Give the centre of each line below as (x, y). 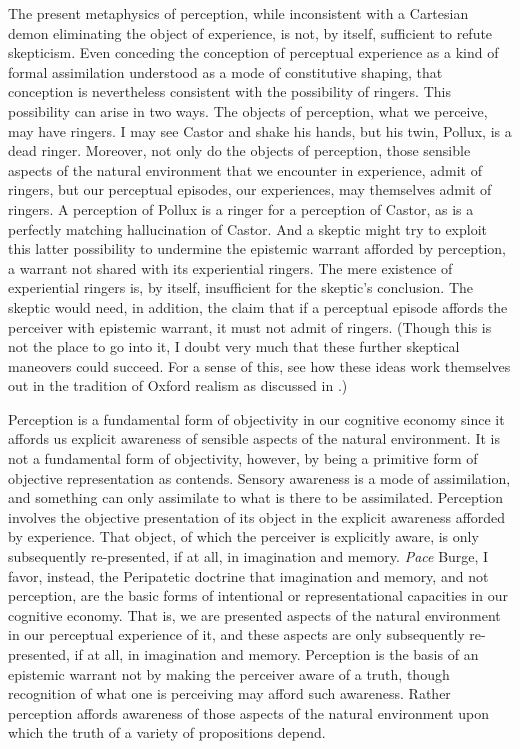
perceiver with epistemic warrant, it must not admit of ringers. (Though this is (250, 326)
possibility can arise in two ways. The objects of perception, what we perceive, (248, 110)
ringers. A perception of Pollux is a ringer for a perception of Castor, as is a (241, 208)
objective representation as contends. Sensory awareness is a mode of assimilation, (259, 477)
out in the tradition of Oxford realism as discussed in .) (178, 385)
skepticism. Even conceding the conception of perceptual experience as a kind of (253, 52)
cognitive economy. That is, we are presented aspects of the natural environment (254, 614)
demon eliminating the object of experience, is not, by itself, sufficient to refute (250, 32)
